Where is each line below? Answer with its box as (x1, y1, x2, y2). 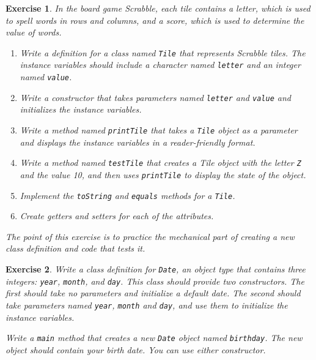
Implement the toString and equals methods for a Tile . (20, 189, 235, 201)
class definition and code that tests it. (6, 242, 145, 255)
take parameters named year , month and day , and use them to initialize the (6, 298, 288, 311)
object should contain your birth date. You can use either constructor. (6, 343, 266, 356)
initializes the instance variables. (20, 103, 142, 116)
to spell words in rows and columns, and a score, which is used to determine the (6, 13, 304, 26)
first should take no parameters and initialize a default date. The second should (6, 287, 301, 299)
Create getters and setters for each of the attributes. (20, 209, 214, 222)
